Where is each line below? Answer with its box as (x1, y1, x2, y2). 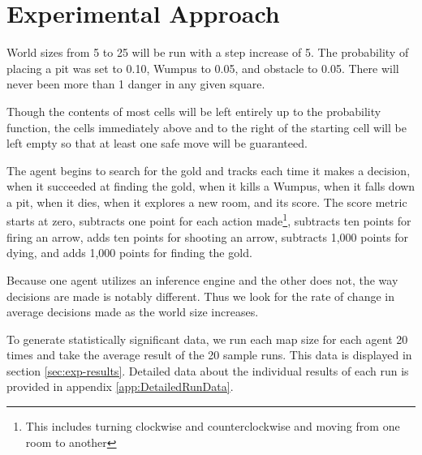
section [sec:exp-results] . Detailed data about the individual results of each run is (6, 362, 409, 379)
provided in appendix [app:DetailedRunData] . (6, 378, 234, 395)
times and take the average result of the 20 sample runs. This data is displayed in (6, 346, 412, 363)
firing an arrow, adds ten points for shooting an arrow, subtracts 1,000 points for (6, 228, 409, 245)
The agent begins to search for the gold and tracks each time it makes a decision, (6, 161, 411, 178)
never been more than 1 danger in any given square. (6, 75, 265, 92)
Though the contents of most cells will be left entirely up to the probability (6, 102, 381, 119)
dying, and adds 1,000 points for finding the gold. (6, 244, 252, 261)
